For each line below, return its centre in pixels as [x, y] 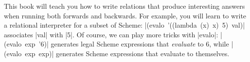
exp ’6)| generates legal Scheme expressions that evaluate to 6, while [127, 44]
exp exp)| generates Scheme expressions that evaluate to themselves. [127, 53]
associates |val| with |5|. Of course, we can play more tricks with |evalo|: [111, 34]
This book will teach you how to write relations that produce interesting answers [125, 6]
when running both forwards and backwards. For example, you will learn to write [125, 15]
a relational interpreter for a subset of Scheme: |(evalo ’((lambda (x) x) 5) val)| [125, 25]
